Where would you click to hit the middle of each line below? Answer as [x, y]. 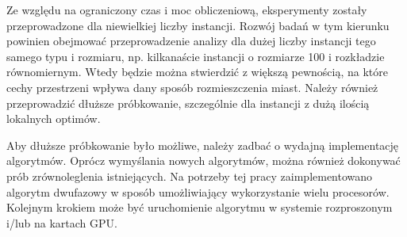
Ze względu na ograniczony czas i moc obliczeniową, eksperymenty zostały [187, 10]
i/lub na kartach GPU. [62, 222]
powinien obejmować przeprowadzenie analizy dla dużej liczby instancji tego [191, 41]
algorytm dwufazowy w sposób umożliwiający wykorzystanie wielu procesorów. [198, 191]
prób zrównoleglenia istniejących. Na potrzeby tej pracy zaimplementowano [190, 176]
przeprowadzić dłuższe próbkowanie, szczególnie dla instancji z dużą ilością [188, 103]
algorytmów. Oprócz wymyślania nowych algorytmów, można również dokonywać [203, 161]
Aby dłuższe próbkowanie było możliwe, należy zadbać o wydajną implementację [203, 145]
